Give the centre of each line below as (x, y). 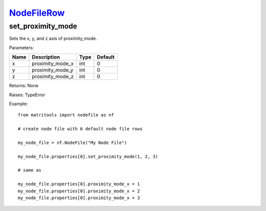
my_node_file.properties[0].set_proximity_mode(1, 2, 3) (88, 156)
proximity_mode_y (52, 70)
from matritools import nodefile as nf (66, 115)
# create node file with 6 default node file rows (80, 129)
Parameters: (21, 47)
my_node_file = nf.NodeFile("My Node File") (73, 142)
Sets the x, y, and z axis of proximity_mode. (53, 38)
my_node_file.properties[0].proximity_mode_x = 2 (79, 191)
